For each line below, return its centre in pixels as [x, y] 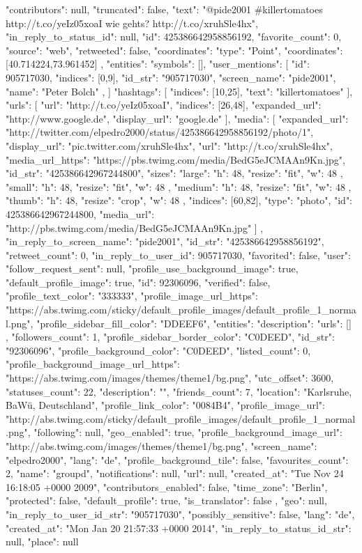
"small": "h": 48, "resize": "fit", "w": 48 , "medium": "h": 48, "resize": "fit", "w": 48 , [179, 186]
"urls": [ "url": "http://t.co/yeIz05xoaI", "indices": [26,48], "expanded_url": [164, 105]
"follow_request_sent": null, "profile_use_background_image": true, [152, 268]
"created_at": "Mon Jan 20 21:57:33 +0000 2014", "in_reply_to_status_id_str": [179, 528]
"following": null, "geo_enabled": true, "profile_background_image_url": [188, 432]
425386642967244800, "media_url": [80, 213]
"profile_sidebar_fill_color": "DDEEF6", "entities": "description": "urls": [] [194, 323]
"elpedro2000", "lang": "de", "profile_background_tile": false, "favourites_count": [177, 459]
